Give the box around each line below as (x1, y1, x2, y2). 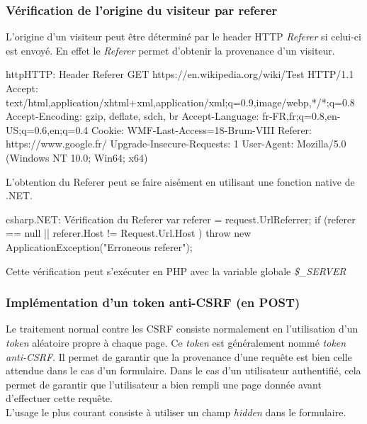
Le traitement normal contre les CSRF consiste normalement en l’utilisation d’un (6, 321, 358, 336)
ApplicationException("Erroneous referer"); (6, 239, 193, 254)
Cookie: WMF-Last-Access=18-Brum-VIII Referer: (91, 122, 312, 137)
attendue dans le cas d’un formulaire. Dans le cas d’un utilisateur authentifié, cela (6, 363, 361, 378)
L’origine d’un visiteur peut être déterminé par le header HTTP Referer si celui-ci (6, 29, 361, 44)
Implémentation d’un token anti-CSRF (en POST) (6, 294, 300, 311)
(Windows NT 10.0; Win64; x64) (6, 150, 148, 164)
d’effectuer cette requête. (6, 391, 113, 406)
